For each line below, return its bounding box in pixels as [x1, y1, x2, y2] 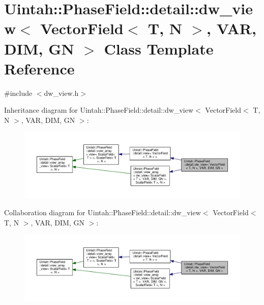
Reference [4, 58, 75, 79]
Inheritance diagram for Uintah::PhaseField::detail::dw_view [4, 105, 194, 115]
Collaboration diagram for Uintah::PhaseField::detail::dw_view [4, 207, 201, 218]
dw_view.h [44, 87, 79, 98]
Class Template [104, 38, 214, 59]
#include [4, 87, 33, 98]
